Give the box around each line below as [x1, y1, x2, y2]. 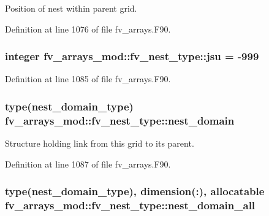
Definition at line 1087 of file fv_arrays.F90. [5, 157, 171, 170]
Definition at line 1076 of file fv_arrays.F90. [5, 22, 171, 35]
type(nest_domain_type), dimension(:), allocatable [5, 183, 265, 199]
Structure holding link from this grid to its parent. [5, 137, 194, 150]
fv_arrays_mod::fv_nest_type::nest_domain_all [5, 198, 256, 213]
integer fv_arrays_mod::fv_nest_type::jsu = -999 [5, 48, 259, 64]
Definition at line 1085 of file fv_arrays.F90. [5, 72, 171, 85]
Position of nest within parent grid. [5, 2, 137, 14]
